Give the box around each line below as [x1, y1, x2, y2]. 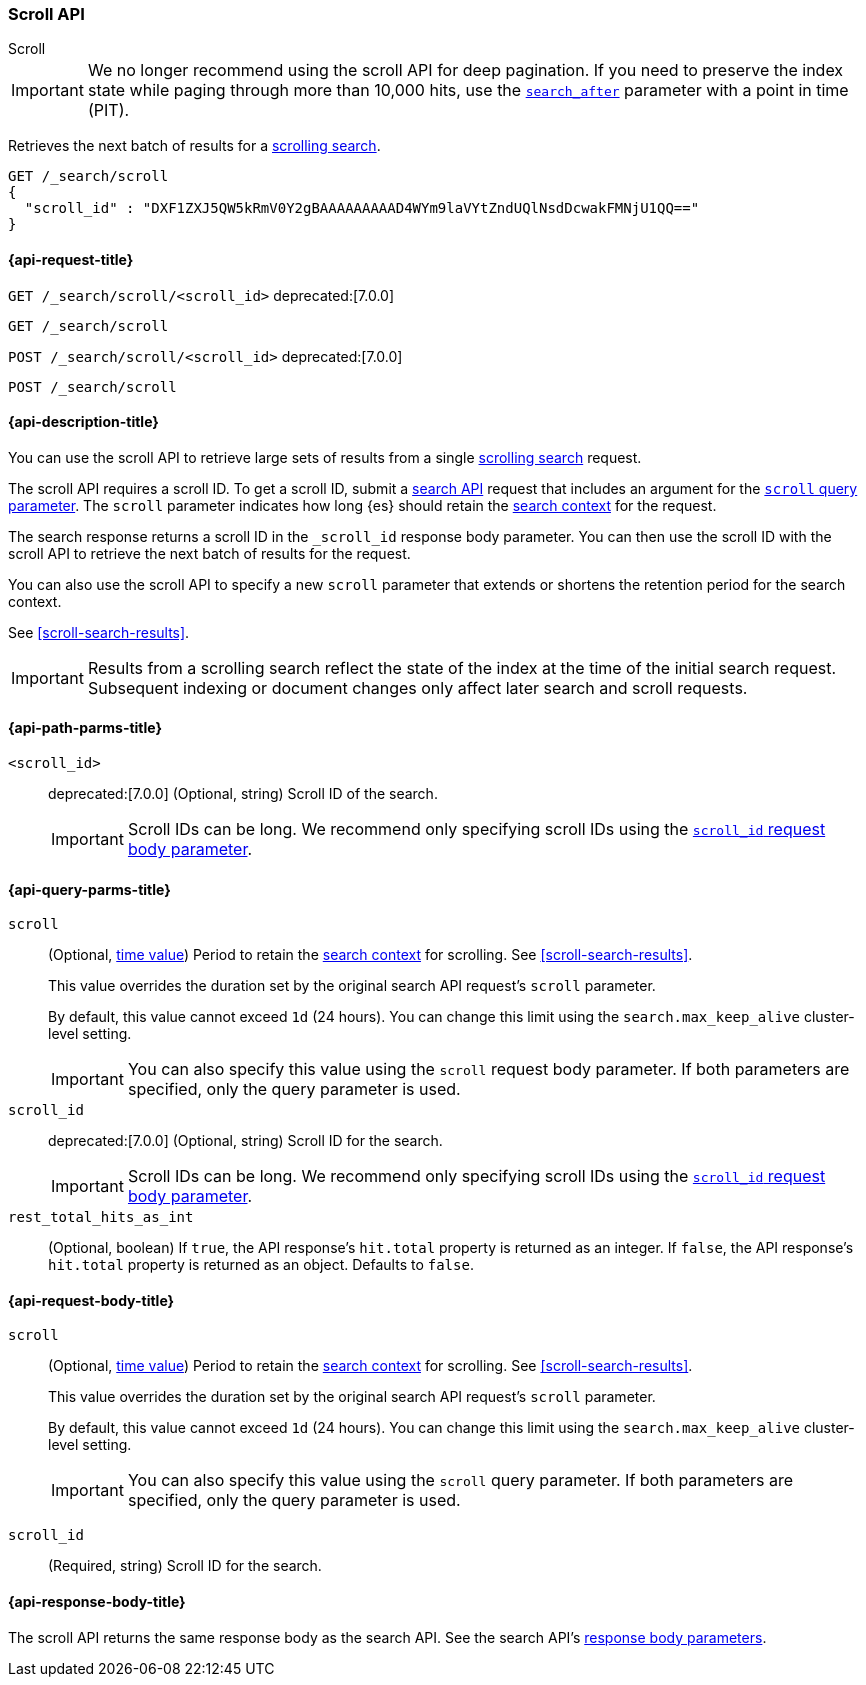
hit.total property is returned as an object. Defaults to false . [48, 1256, 474, 1274]
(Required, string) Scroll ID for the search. [48, 1557, 322, 1575]
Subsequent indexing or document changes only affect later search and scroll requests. [87, 677, 748, 698]
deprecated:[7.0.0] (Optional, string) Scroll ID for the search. [48, 1132, 443, 1150]
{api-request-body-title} [8, 1291, 175, 1309]
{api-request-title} [8, 250, 134, 268]
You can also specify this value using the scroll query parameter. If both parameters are [127, 1470, 794, 1491]
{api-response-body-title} [8, 1593, 186, 1611]
